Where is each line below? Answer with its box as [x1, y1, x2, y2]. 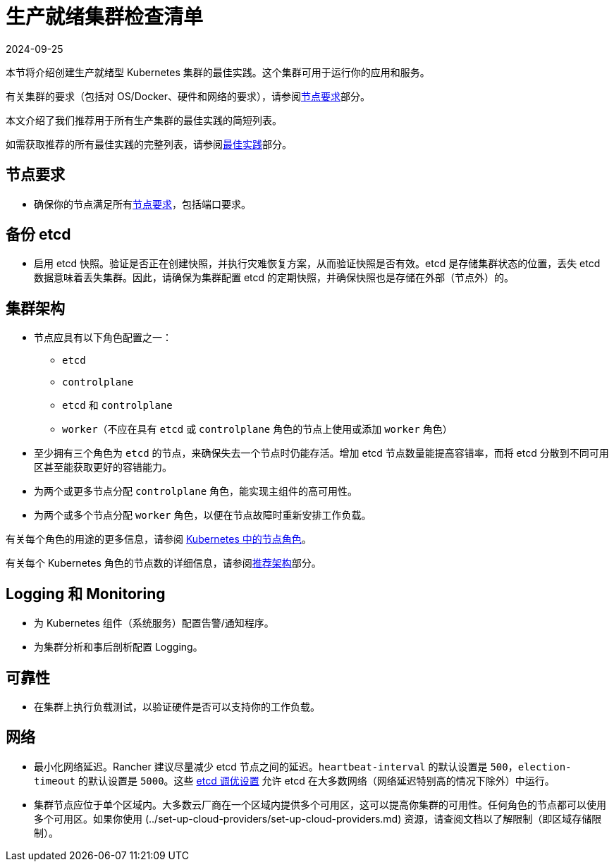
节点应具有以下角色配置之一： [34, 331, 172, 344]
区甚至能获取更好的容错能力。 [34, 461, 172, 474]
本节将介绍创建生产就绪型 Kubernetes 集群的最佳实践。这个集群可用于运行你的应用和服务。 [6, 66, 430, 78]
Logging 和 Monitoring [6, 584, 166, 603]
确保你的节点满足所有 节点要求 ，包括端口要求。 [34, 197, 251, 210]
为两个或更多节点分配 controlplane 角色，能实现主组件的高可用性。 [34, 485, 358, 498]
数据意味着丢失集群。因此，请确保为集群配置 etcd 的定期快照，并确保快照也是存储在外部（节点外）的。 [34, 271, 515, 284]
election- [517, 761, 572, 773]
